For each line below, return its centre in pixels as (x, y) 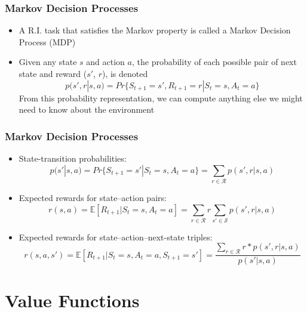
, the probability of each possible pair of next (214, 62)
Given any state (48, 62)
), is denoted (125, 73)
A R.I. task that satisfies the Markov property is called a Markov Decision (155, 30)
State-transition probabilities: (73, 158)
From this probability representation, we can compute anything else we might (161, 98)
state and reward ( (53, 73)
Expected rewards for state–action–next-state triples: (116, 237)
